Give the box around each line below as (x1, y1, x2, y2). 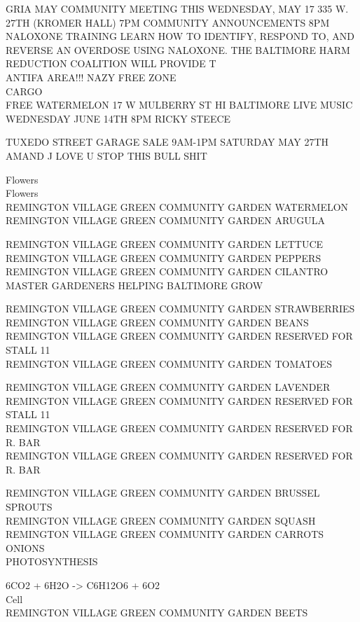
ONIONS (6, 540, 45, 555)
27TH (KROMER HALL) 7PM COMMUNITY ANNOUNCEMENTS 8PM (6, 15, 330, 29)
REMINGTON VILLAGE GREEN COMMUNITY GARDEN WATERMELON (6, 199, 349, 214)
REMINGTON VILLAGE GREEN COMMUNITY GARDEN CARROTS (6, 527, 324, 541)
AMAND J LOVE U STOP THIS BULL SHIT (6, 148, 207, 163)
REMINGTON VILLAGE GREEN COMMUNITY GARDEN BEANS (6, 315, 309, 329)
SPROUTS (6, 499, 53, 513)
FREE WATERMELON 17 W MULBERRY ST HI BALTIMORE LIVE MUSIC (6, 97, 353, 112)
